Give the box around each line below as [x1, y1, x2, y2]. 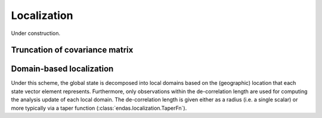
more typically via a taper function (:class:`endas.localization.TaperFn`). [11, 104, 187, 111]
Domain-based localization [11, 64, 114, 74]
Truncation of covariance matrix [11, 45, 134, 55]
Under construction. [11, 30, 61, 37]
